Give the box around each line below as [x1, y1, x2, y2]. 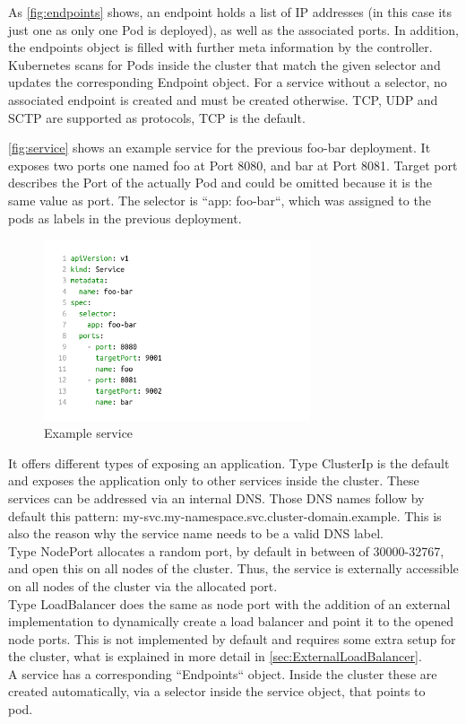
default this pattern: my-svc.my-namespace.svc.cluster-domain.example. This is [8, 506, 442, 525]
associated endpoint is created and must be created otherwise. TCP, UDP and [8, 90, 438, 109]
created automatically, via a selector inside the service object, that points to [8, 682, 426, 701]
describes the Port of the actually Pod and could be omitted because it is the [8, 173, 432, 192]
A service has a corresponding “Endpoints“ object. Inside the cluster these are [8, 664, 437, 683]
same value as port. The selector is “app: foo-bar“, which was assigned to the [8, 190, 431, 209]
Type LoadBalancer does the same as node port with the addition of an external [8, 594, 451, 613]
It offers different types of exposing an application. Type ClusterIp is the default [8, 453, 450, 472]
